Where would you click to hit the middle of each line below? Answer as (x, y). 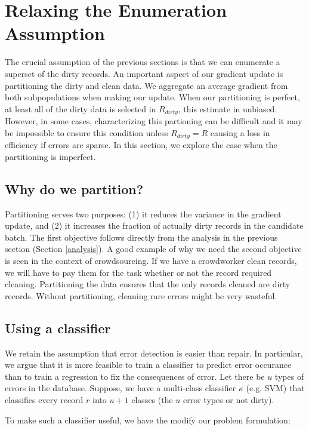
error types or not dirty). (229, 399)
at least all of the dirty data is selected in (81, 108)
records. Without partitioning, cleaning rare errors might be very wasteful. (141, 295)
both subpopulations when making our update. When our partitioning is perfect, (152, 97)
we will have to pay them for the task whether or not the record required (138, 272)
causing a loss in (240, 132)
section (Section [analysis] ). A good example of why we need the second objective (153, 249)
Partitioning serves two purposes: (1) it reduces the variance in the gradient (143, 214)
